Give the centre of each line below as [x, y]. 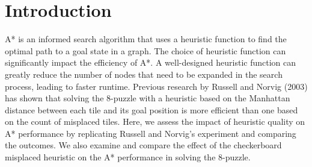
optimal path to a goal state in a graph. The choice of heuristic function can [145, 50]
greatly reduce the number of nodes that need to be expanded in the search [144, 74]
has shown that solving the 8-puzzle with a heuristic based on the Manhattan [148, 98]
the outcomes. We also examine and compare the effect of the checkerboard [143, 145]
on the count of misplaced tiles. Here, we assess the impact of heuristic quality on [155, 121]
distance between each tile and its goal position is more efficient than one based [151, 109]
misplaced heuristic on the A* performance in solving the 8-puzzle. [128, 157]
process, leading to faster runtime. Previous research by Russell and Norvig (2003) [156, 86]
